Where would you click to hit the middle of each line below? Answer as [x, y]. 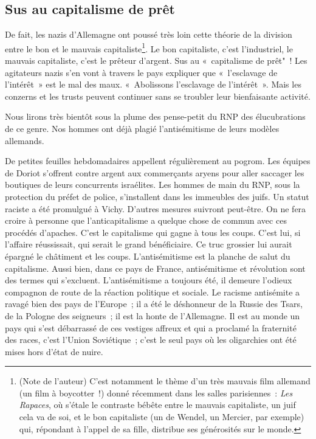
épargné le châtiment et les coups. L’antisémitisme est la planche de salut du [148, 256]
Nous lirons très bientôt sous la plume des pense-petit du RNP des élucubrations [155, 116]
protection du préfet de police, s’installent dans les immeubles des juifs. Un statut [157, 196]
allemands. [25, 140]
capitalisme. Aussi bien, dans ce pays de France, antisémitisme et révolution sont [155, 268]
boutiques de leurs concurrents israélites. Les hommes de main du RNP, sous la [153, 185]
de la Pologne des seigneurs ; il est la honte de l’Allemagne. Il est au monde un [153, 315]
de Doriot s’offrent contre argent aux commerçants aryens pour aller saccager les [155, 172]
